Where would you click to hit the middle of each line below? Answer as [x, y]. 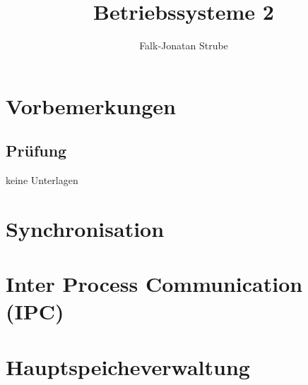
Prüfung [36, 151]
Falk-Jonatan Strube [184, 45]
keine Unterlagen [42, 180]
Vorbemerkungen [91, 105]
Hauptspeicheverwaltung [128, 366]
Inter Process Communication [154, 284]
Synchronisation [85, 228]
